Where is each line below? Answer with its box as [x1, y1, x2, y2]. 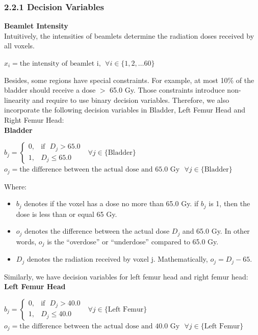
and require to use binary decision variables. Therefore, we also [32, 94, 229, 105]
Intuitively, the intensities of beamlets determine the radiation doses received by [4, 30, 254, 41]
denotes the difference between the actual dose [24, 226, 170, 236]
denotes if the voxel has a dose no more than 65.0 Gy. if [24, 198, 199, 209]
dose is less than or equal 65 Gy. [16, 208, 117, 219]
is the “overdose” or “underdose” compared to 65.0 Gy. [47, 236, 219, 246]
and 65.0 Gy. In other [182, 226, 250, 236]
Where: [4, 181, 27, 191]
